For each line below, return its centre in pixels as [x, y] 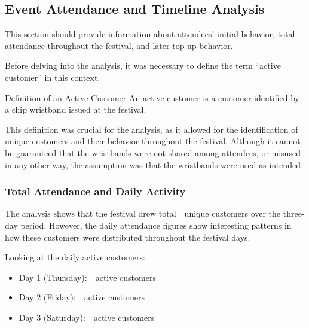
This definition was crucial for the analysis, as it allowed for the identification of [152, 129]
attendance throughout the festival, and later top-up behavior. [119, 45]
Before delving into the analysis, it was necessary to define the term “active [143, 66]
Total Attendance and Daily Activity [95, 191]
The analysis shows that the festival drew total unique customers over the [143, 213]
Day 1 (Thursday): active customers [87, 277]
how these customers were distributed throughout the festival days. [128, 237]
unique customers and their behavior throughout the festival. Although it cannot [153, 141]
